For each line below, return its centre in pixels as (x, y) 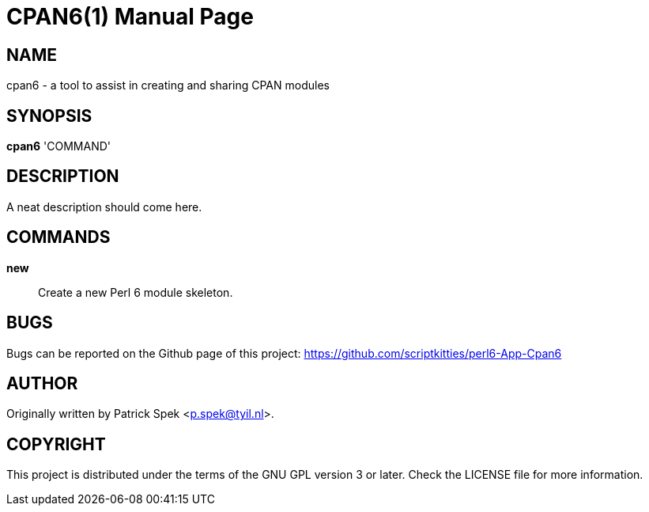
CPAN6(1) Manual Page (130, 17)
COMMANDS (58, 237)
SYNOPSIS (49, 116)
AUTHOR (42, 383)
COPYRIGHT (56, 444)
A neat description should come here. (104, 207)
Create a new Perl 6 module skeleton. (136, 292)
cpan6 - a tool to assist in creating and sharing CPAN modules (168, 85)
